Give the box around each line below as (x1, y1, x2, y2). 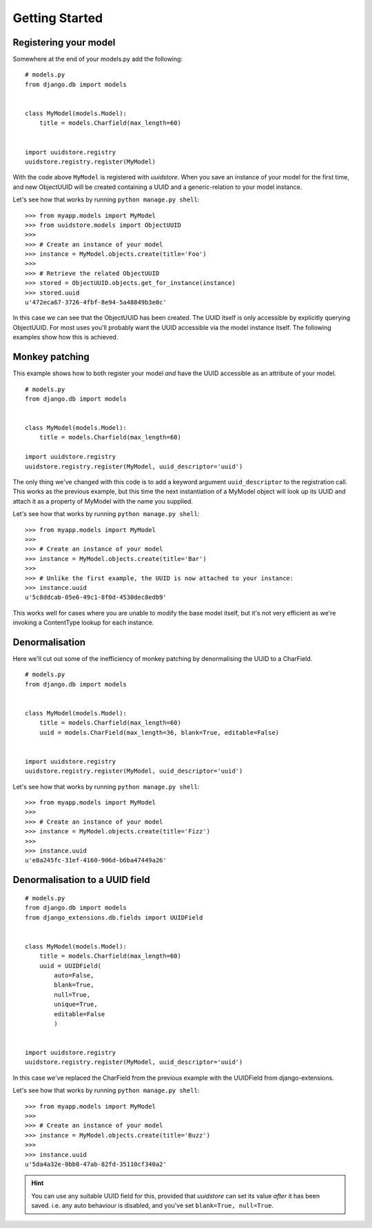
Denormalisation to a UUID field (12, 874, 151, 886)
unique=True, (54, 1000, 98, 1009)
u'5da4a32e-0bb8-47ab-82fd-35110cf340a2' (25, 1160, 167, 1168)
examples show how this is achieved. (12, 333, 118, 341)
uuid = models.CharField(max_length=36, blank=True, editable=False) (39, 729, 280, 736)
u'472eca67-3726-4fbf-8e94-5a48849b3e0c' (25, 299, 167, 306)
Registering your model (12, 37, 116, 48)
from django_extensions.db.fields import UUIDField (25, 913, 203, 921)
